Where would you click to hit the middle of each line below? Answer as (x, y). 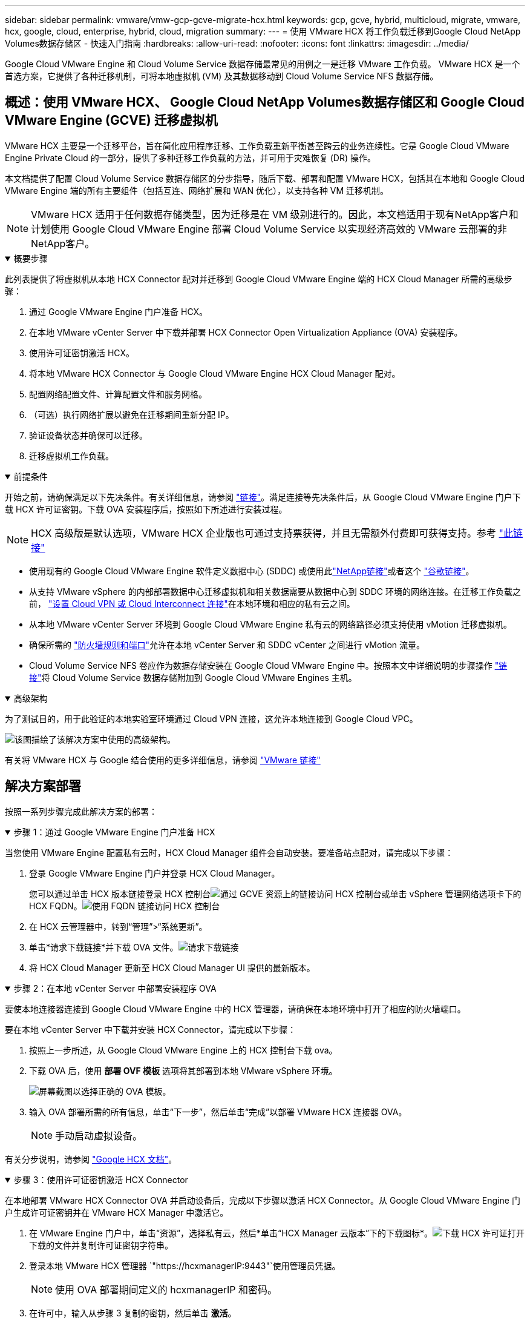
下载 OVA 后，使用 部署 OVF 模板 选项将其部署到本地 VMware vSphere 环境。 (183, 1070)
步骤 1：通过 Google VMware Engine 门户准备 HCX (114, 832)
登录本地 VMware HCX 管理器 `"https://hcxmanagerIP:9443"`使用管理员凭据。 (185, 1265)
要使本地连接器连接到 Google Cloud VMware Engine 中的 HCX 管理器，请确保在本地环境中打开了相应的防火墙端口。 (235, 1009)
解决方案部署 (43, 786)
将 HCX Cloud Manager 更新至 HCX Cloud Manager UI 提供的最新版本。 (172, 967)
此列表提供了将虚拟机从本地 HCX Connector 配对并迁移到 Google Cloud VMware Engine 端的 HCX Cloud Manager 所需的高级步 (259, 279)
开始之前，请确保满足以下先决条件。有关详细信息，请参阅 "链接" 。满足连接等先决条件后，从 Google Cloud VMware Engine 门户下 (263, 497)
